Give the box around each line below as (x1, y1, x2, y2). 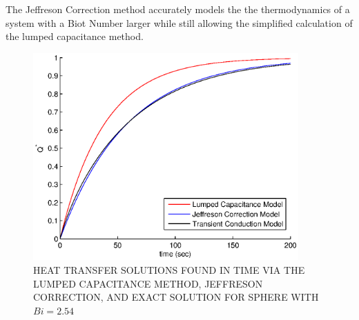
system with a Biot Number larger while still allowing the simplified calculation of (6, 15, 353, 30)
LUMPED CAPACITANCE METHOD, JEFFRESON (33, 276, 263, 290)
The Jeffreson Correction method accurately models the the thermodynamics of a (6, 2, 350, 16)
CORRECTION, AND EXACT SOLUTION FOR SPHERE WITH (33, 290, 319, 304)
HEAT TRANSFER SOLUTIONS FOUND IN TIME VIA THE (33, 263, 305, 277)
